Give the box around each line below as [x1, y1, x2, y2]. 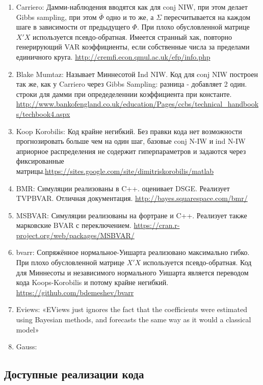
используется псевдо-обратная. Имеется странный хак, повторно [33, 31, 232, 42]
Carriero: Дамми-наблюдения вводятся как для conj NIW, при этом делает [16, 2, 248, 12]
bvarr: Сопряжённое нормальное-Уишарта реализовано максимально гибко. [16, 247, 250, 258]
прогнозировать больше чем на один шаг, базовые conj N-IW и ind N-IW [16, 136, 246, 146]
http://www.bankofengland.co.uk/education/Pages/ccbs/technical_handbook [16, 98, 259, 109]
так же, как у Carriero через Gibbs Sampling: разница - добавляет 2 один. [16, 79, 247, 89]
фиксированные [16, 156, 64, 166]
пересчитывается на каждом [164, 11, 250, 22]
